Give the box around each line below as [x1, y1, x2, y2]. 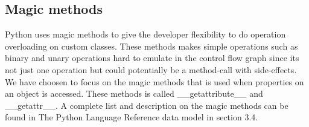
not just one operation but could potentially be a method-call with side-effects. [5, 63, 297, 76]
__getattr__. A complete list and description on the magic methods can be [5, 99, 288, 111]
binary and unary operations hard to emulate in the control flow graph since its [5, 51, 299, 64]
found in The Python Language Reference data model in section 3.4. [5, 111, 258, 123]
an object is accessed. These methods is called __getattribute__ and [5, 87, 263, 100]
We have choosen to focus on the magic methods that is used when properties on [5, 75, 304, 88]
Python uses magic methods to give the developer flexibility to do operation [5, 28, 286, 41]
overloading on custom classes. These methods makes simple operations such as [5, 39, 298, 52]
